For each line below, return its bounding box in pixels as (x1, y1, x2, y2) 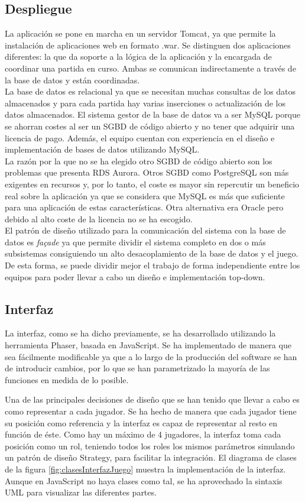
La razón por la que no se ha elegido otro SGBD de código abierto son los (5, 154, 272, 167)
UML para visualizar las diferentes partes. (5, 486, 157, 498)
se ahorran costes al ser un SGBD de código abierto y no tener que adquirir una (5, 119, 295, 132)
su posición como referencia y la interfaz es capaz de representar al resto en (5, 416, 278, 429)
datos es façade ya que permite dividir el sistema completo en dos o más (5, 235, 266, 248)
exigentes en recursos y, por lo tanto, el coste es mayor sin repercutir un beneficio (5, 177, 300, 190)
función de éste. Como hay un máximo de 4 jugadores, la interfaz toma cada (5, 428, 281, 441)
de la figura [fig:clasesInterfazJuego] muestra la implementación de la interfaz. (5, 463, 286, 475)
